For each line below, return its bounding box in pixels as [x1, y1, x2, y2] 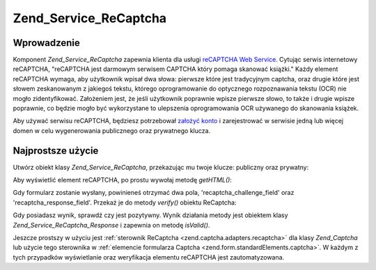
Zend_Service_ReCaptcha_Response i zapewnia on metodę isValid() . [13, 221, 210, 229]
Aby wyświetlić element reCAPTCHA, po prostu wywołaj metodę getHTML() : [13, 176, 233, 184]
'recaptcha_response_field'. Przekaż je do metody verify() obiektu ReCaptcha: [13, 198, 237, 207]
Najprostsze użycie [13, 145, 99, 157]
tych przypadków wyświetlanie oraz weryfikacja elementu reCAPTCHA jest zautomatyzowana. [13, 253, 285, 261]
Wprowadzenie [13, 37, 80, 49]
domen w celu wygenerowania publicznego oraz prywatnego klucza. [13, 126, 211, 135]
